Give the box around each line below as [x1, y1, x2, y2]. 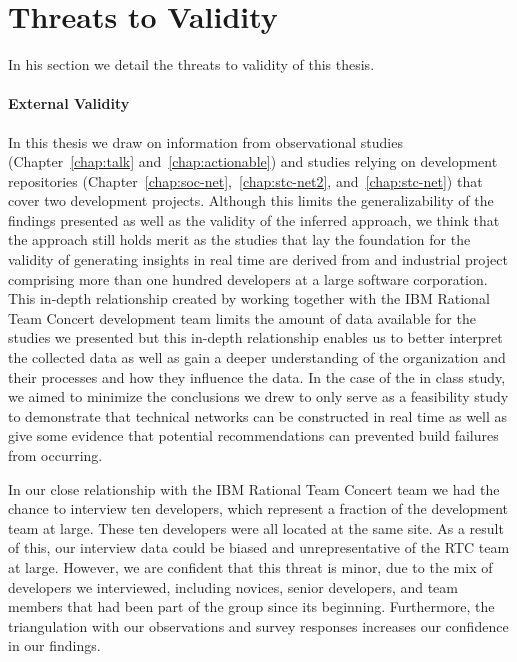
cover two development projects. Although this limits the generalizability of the [8, 190, 494, 211]
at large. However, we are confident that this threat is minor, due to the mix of [8, 556, 493, 577]
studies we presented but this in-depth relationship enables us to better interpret [8, 327, 503, 348]
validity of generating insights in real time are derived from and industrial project [8, 249, 508, 270]
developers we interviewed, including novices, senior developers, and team [8, 576, 459, 597]
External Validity [8, 93, 130, 114]
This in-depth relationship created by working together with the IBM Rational [8, 288, 490, 309]
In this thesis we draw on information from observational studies [8, 131, 403, 152]
